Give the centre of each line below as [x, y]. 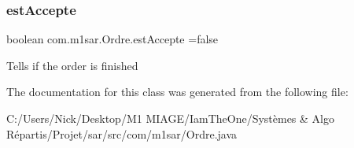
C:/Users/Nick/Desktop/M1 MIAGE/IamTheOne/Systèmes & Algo [170, 118]
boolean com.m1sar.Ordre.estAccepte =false [112, 39]
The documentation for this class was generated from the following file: [177, 92]
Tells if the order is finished [72, 65]
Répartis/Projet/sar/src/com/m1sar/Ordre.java [122, 133]
